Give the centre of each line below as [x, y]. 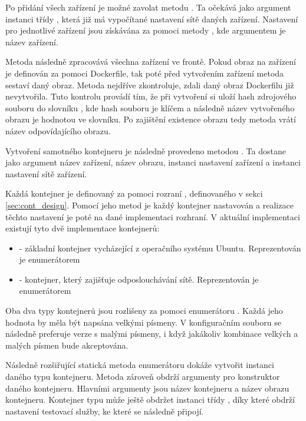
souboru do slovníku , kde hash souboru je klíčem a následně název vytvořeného [150, 107]
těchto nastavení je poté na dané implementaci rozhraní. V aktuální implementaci [153, 216]
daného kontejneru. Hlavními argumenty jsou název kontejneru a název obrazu [147, 388]
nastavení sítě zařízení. [46, 173]
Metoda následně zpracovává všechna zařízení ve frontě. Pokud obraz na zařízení [151, 62]
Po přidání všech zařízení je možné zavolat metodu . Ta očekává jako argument [148, 7]
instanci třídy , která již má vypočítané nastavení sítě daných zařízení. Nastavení [152, 19]
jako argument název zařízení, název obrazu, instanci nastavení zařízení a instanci [153, 162]
